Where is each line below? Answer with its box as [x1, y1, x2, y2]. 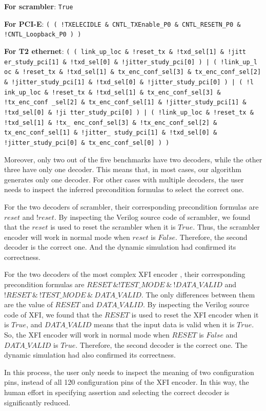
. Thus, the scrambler [193, 221, 260, 232]
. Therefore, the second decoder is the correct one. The [75, 339, 248, 350]
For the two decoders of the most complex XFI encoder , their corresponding [4, 269, 245, 279]
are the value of [4, 299, 53, 310]
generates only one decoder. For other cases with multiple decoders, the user [4, 174, 244, 184]
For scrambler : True [4, 1, 73, 11]
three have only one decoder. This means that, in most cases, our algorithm [4, 164, 241, 175]
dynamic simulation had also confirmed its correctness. [4, 349, 176, 360]
